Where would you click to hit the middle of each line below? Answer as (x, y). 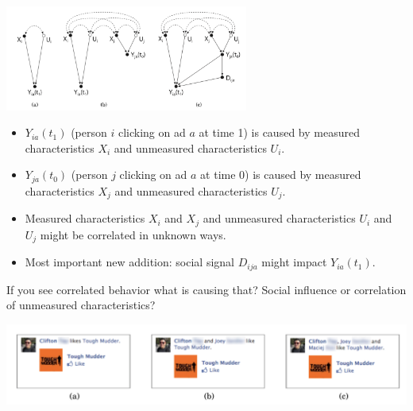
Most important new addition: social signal (129, 262)
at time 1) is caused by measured (279, 132)
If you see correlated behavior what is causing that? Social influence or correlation (206, 289)
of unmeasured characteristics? (81, 305)
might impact (294, 262)
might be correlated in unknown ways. (133, 234)
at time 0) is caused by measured (281, 174)
